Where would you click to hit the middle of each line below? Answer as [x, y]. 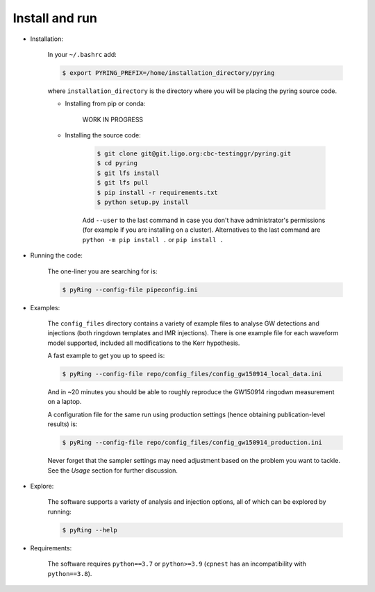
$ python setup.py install [143, 202]
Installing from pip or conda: [105, 103]
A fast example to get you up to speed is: [106, 356]
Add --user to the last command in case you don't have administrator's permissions [204, 220]
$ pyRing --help [90, 530]
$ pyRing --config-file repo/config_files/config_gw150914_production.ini [192, 443]
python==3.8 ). [70, 573]
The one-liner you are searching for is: [102, 271]
